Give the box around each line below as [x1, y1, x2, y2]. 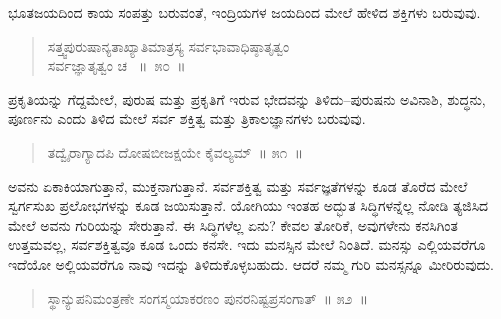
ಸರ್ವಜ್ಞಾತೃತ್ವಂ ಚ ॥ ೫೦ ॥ [47, 55, 186, 76]
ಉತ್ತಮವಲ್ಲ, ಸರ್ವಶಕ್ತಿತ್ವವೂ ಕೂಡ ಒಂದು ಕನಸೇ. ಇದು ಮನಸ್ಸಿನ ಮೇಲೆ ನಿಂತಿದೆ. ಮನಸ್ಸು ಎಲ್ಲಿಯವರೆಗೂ [8, 234, 486, 255]
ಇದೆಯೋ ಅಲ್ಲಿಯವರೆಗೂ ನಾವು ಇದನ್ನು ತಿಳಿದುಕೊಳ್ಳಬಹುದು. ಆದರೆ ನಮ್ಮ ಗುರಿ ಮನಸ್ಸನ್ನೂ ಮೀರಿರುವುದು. [8, 253, 494, 274]
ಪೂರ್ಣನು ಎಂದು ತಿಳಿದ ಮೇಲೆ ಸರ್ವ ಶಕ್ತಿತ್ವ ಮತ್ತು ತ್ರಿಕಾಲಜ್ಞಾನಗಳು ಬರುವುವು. [8, 108, 366, 129]
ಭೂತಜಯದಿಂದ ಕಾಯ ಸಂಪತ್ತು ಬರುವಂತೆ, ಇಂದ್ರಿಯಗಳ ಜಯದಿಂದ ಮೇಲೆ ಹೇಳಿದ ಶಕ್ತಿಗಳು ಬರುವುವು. [8, 2, 481, 22]
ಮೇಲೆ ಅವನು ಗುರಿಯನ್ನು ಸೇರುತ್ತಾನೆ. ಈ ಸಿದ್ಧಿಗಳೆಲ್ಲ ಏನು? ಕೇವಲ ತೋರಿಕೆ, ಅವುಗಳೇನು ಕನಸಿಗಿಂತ [8, 214, 458, 235]
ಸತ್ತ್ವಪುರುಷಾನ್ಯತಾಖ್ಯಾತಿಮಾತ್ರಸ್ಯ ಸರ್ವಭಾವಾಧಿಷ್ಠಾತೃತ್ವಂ [47, 35, 290, 56]
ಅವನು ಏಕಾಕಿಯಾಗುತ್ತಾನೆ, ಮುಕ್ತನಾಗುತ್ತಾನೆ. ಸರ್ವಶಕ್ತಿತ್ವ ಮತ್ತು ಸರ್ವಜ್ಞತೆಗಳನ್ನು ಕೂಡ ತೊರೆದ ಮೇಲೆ [8, 175, 468, 196]
